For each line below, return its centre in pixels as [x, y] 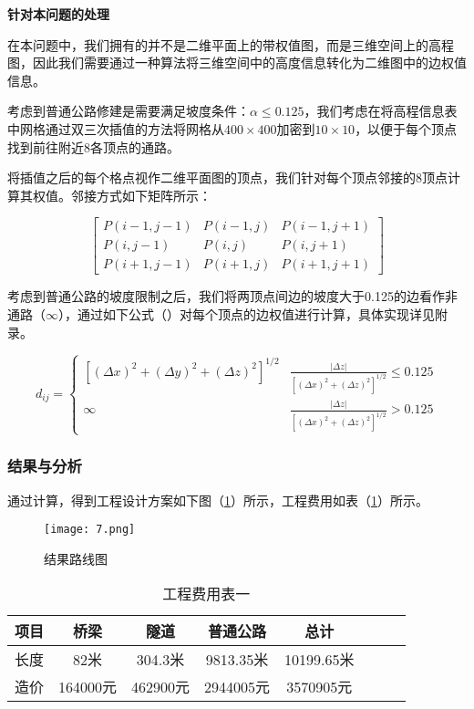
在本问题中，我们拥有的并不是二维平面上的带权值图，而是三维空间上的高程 [231, 44]
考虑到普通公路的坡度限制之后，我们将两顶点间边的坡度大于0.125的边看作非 [232, 296]
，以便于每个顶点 [406, 128]
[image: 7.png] [90, 530]
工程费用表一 [206, 594]
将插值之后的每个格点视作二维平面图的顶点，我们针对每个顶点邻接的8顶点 [227, 177]
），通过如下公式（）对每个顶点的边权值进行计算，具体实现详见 [247, 314]
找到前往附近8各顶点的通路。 [93, 146]
